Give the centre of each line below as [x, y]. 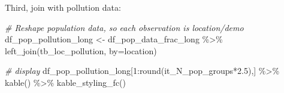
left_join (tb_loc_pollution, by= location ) [81, 50]
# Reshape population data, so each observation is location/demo [124, 27]
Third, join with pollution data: [63, 7]
